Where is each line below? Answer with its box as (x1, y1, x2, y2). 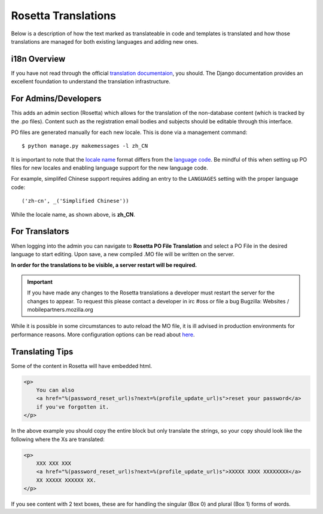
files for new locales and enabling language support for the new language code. (11, 165, 209, 172)
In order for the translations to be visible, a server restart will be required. (11, 261, 197, 269)
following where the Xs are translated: (11, 436, 105, 443)
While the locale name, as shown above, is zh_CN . (11, 211, 136, 218)
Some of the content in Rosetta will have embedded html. (11, 362, 153, 369)
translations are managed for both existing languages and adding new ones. (11, 38, 199, 45)
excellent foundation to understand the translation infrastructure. (11, 78, 170, 85)
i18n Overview (11, 54, 66, 64)
